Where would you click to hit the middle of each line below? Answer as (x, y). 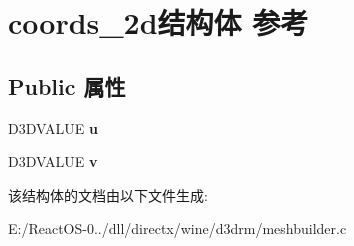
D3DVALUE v (53, 161)
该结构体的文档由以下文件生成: (108, 194)
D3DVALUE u (53, 127)
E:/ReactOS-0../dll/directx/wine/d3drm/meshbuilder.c (177, 228)
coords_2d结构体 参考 (158, 22)
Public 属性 (67, 85)
